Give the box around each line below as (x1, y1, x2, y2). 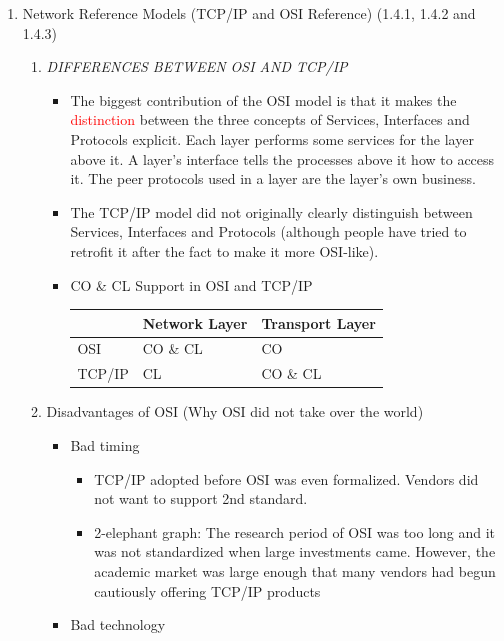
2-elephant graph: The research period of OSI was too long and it (94, 521, 496, 542)
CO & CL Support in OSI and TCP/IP (70, 274, 313, 295)
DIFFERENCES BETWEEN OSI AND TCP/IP (46, 56, 348, 77)
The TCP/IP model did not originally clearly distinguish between (70, 201, 473, 222)
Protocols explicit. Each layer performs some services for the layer (70, 128, 474, 149)
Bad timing (70, 435, 140, 455)
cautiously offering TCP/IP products (94, 580, 321, 601)
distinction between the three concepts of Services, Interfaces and (70, 109, 470, 130)
